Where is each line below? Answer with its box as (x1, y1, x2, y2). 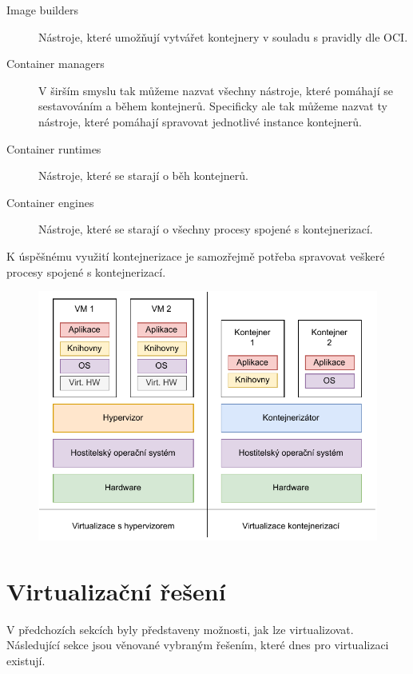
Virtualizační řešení (6, 574, 226, 607)
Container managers (6, 55, 105, 72)
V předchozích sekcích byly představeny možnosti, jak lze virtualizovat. (6, 620, 354, 637)
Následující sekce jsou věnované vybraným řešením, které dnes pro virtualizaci (6, 636, 389, 653)
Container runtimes (6, 140, 101, 157)
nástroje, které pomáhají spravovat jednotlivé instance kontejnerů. (38, 113, 362, 130)
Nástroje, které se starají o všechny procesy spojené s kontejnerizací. (38, 221, 373, 237)
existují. (6, 652, 46, 669)
